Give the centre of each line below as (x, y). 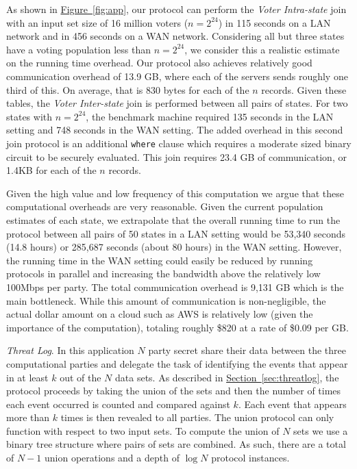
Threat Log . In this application (70, 350)
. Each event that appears (292, 404)
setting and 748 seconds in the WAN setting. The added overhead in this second (175, 130)
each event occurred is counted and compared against (118, 404)
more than (28, 417)
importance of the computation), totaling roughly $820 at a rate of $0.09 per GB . (177, 327)
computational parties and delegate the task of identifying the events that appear (177, 363)
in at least (27, 377)
